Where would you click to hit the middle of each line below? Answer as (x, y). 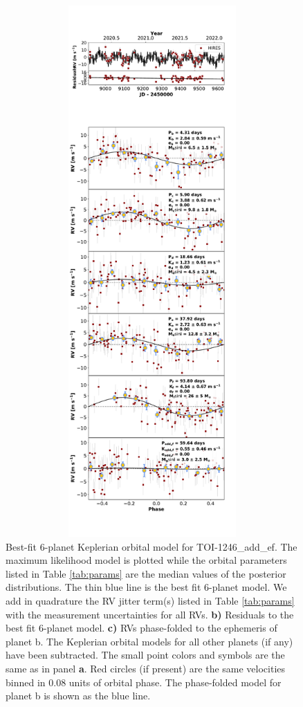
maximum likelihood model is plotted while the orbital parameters (146, 560)
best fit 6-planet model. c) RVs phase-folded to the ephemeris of (141, 628)
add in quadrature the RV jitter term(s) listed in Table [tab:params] (150, 600)
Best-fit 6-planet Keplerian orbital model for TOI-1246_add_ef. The (151, 546)
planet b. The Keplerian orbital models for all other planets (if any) (149, 641)
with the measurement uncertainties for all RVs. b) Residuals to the (150, 614)
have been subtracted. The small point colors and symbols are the (145, 655)
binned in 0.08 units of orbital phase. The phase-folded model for (144, 682)
